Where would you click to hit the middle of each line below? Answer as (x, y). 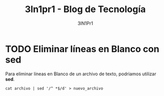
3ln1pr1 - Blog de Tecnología (85, 9)
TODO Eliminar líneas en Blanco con (82, 49)
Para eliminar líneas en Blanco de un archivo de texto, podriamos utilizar (81, 74)
